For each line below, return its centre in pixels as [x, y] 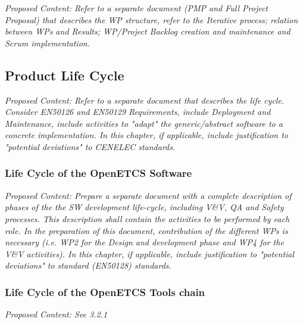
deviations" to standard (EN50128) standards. [88, 265]
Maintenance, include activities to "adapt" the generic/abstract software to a [144, 123]
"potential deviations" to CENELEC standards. [90, 146]
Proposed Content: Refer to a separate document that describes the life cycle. [145, 100]
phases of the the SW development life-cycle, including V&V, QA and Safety [144, 207]
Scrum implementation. [47, 43]
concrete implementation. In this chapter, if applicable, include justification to [146, 135]
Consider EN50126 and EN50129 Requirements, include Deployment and [138, 112]
